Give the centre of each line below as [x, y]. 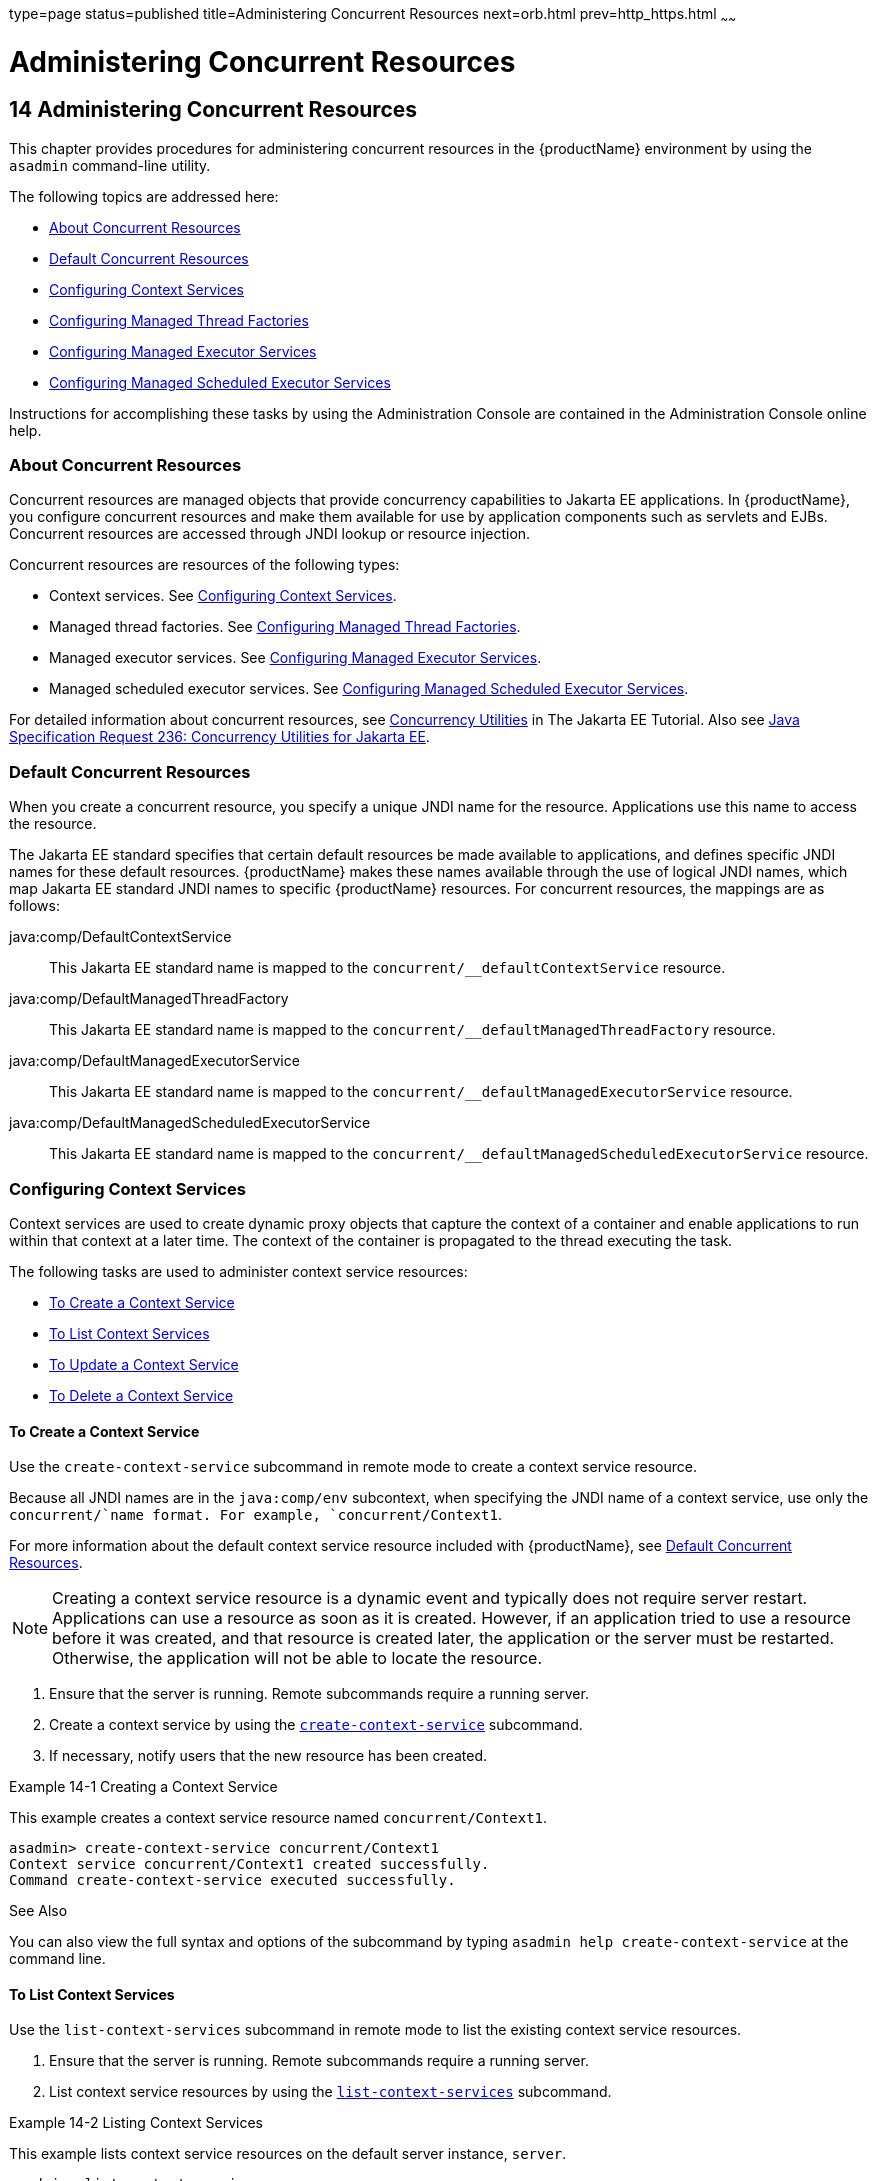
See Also [38, 1911]
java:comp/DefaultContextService [120, 937]
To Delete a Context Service [141, 1395]
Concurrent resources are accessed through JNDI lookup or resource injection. [270, 534]
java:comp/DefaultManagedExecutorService [154, 1061]
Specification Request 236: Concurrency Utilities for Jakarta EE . [219, 737]
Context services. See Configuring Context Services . [223, 596]
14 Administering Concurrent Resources [213, 110]
